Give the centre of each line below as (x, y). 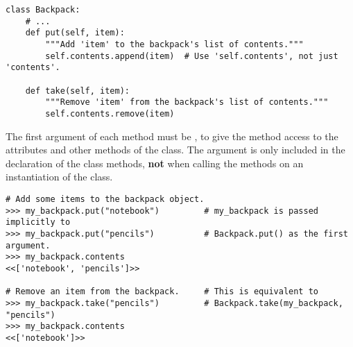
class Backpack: (43, 10)
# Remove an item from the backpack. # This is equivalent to (162, 292)
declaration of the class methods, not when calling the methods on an (155, 163)
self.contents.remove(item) (110, 113)
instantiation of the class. (59, 177)
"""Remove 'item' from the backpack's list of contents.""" (187, 102)
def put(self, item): (75, 33)
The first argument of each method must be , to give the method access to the (172, 136)
